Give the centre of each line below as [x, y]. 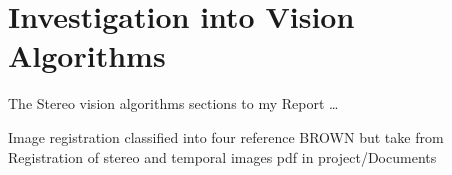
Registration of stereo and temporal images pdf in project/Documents [222, 156]
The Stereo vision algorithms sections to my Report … [173, 103]
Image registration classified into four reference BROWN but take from [226, 136]
